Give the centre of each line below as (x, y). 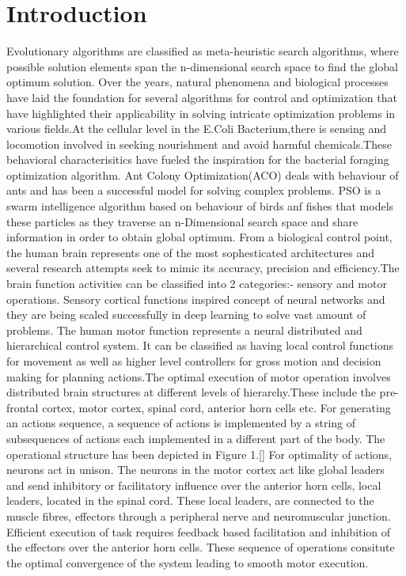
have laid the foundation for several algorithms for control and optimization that (202, 97)
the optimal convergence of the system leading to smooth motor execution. (188, 562)
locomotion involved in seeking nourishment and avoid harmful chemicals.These (199, 144)
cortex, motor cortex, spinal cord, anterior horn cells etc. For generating (216, 407)
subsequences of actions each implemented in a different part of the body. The (196, 438)
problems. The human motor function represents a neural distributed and (184, 330)
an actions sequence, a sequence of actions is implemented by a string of (181, 423)
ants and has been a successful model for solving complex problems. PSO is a (194, 190)
